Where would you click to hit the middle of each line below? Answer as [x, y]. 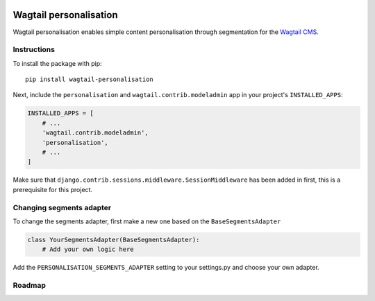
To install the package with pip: [57, 63]
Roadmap [30, 286]
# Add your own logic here [88, 249]
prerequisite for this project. [53, 189]
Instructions [34, 50]
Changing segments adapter [62, 207]
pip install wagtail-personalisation [90, 79]
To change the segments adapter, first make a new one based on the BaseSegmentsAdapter [147, 221]
